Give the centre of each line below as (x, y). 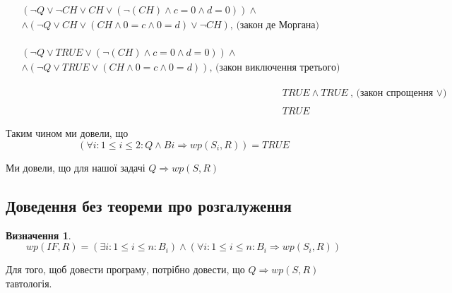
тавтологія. (29, 283)
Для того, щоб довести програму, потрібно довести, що (125, 269)
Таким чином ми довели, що (67, 133)
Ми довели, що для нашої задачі (76, 167)
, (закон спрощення (392, 94)
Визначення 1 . (38, 235)
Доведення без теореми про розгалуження (149, 205)
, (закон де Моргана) (275, 26)
